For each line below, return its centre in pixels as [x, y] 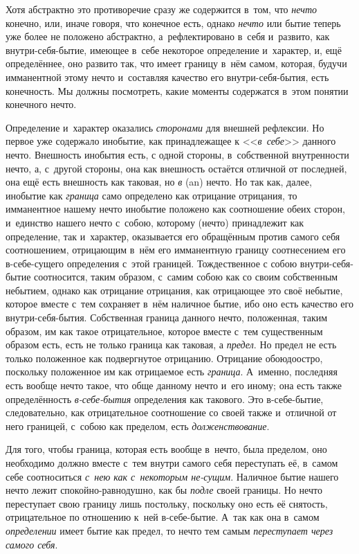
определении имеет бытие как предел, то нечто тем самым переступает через [169, 530]
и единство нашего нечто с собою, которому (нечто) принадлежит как [155, 222]
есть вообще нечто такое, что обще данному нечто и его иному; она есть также [174, 385]
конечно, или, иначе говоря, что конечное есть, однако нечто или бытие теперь [173, 23]
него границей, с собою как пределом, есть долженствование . [138, 426]
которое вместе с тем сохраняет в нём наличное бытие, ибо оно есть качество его [179, 304]
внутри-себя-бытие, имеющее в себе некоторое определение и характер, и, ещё [174, 50]
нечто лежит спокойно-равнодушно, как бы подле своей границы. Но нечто [164, 490]
